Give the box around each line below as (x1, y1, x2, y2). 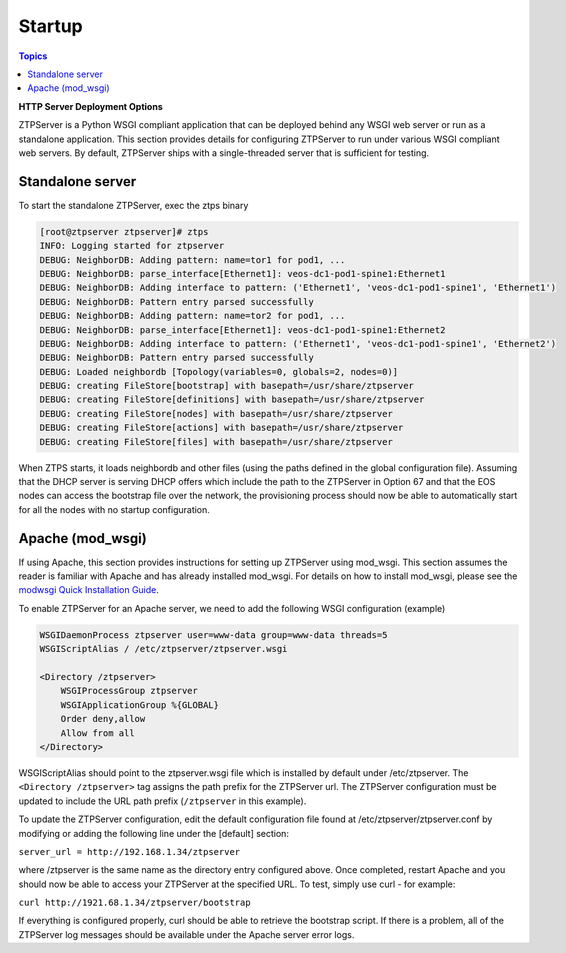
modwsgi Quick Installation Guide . (18, 584, 160, 596)
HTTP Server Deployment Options (18, 100, 164, 112)
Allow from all (60, 727, 135, 739)
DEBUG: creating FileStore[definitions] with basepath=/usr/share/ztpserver (39, 394, 425, 405)
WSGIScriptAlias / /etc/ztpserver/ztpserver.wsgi (39, 643, 288, 655)
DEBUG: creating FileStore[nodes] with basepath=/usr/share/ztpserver (39, 408, 394, 419)
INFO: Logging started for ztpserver (39, 240, 225, 252)
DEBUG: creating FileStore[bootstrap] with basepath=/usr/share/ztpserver (39, 380, 415, 392)
